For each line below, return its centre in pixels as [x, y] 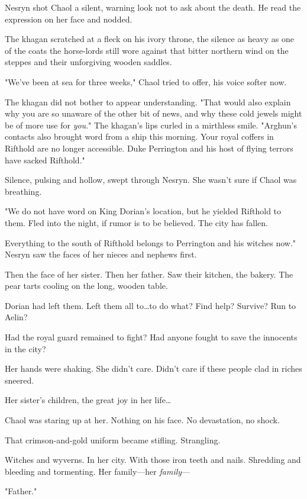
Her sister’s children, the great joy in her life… [88, 400]
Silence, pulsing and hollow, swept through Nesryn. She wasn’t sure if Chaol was [151, 180]
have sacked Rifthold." [45, 160]
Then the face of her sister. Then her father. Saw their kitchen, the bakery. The [149, 274]
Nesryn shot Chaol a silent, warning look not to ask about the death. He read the [153, 7]
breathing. [23, 191]
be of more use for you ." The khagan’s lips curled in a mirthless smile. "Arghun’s [151, 125]
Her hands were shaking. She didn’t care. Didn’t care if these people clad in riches [153, 368]
